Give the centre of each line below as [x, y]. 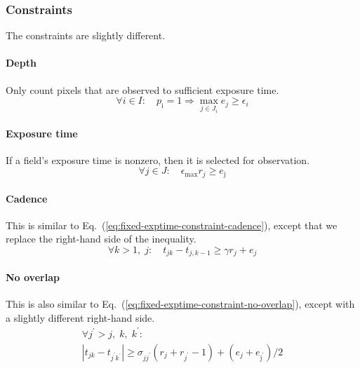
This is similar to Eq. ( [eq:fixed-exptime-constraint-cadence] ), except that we [172, 225]
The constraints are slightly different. [86, 35]
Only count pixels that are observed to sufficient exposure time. [142, 89]
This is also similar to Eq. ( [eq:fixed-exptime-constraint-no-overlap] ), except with [180, 304]
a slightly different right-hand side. [80, 317]
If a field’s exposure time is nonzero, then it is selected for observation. [158, 159]
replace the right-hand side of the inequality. [101, 239]
